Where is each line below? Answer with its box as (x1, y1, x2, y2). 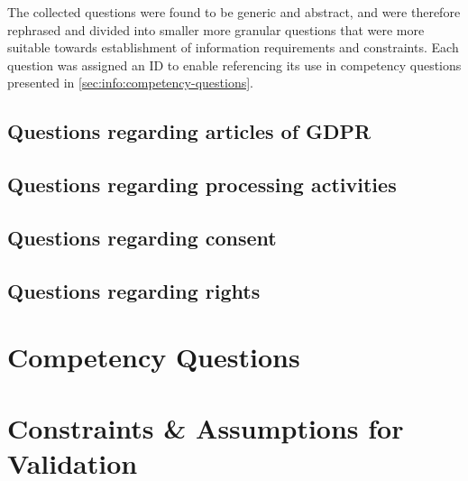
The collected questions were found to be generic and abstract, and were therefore (7, 3, 461, 21)
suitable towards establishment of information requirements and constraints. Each (7, 38, 459, 57)
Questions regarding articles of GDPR (7, 117, 372, 145)
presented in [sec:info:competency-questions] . (7, 73, 253, 92)
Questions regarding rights (7, 276, 261, 304)
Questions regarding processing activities (7, 171, 397, 199)
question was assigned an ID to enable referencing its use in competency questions (7, 55, 462, 74)
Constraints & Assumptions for (7, 409, 404, 446)
